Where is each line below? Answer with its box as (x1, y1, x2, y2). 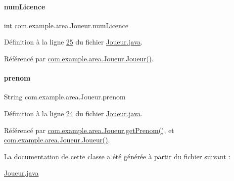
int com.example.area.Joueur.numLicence (4, 20, 129, 30)
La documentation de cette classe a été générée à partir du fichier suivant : (4, 151, 231, 161)
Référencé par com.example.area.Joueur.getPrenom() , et (4, 125, 174, 135)
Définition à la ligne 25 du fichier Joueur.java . (4, 37, 143, 47)
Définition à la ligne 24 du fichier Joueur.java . (4, 108, 143, 118)
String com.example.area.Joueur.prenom (4, 91, 126, 102)
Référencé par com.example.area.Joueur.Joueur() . (4, 53, 154, 63)
